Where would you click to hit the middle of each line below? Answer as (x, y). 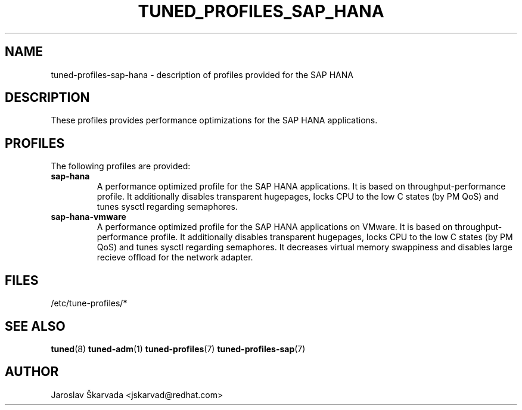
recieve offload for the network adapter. (175, 257)
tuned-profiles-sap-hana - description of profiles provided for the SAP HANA (202, 74)
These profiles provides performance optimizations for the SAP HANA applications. (214, 120)
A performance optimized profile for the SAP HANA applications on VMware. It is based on (275, 227)
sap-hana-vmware (88, 217)
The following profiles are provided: (121, 166)
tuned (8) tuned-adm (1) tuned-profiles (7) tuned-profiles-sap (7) (178, 349)
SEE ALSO (35, 326)
